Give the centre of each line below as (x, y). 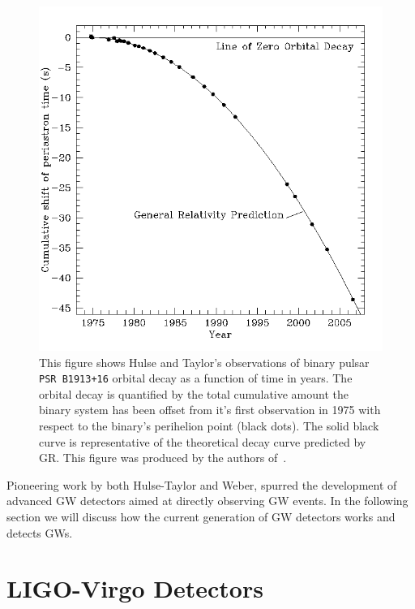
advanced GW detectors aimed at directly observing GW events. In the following (207, 501)
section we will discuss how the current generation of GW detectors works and (201, 516)
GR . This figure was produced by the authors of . (163, 458)
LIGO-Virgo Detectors (135, 588)
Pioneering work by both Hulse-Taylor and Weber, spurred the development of (202, 484)
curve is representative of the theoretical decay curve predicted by (203, 441)
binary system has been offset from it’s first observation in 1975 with (210, 410)
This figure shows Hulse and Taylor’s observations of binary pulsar (204, 362)
